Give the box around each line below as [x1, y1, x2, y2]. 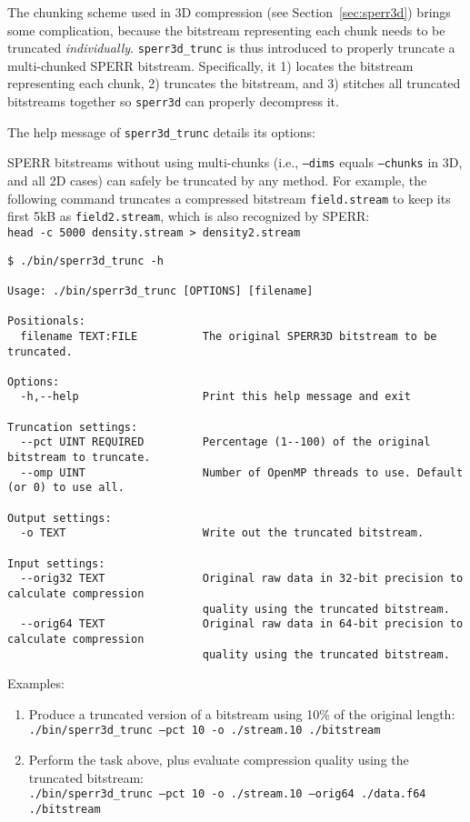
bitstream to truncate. [7, 451, 151, 465]
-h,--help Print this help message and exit [20, 390, 411, 404]
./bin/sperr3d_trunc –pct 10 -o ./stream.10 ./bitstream [28, 724, 381, 737]
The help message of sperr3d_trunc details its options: [7, 122, 315, 141]
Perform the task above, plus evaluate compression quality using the [28, 750, 409, 769]
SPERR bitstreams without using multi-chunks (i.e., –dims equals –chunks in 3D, [7, 153, 463, 172]
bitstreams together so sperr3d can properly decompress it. [7, 92, 339, 111]
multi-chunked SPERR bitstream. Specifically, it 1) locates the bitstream [7, 55, 414, 75]
